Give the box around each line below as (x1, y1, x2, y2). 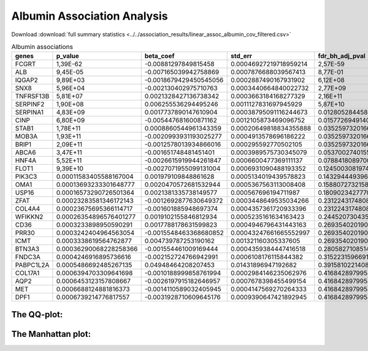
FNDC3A (15, 253, 41, 262)
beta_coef (144, 52, 175, 61)
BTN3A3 (15, 245, 40, 254)
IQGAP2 (15, 76, 38, 85)
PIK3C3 (15, 172, 37, 181)
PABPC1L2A (15, 261, 50, 270)
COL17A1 (15, 269, 40, 277)
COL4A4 (15, 205, 40, 213)
